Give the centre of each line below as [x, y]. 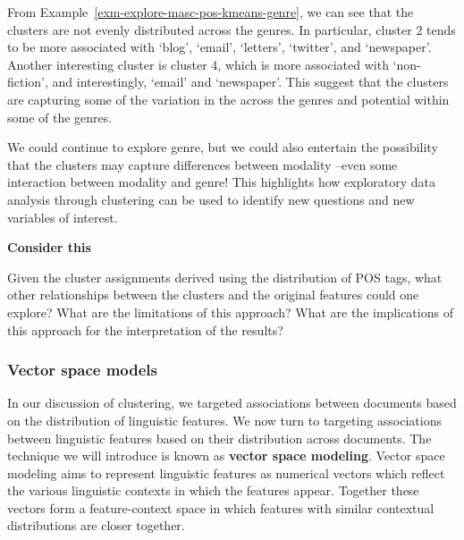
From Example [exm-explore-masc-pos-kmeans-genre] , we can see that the [211, 12]
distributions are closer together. [96, 525]
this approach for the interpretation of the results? [145, 329]
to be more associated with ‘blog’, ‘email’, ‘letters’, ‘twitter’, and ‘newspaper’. [219, 47]
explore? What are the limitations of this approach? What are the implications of [230, 312]
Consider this [49, 247]
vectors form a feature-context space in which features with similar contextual [221, 507]
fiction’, [28, 82]
